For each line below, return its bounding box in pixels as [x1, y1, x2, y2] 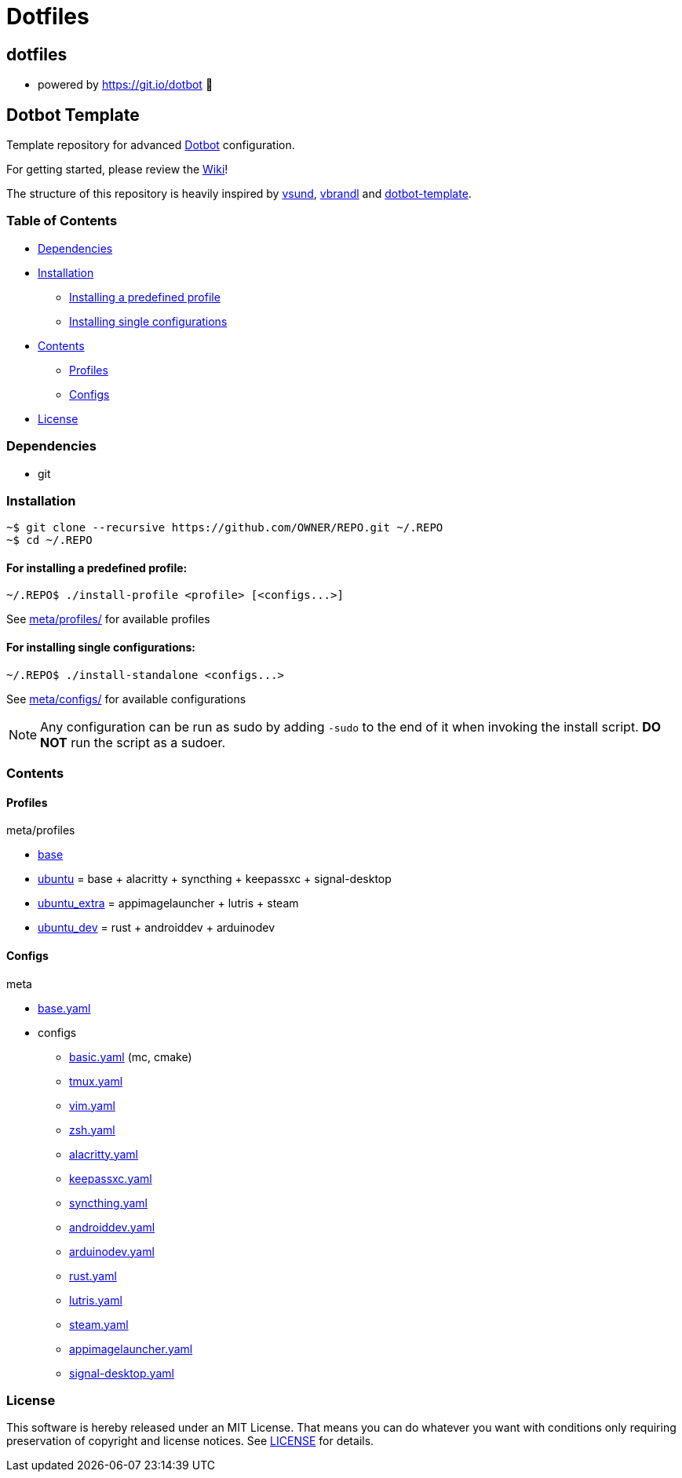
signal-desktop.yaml [69, 1366, 174, 1380]
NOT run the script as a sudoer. [40, 734, 226, 750]
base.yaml [38, 1001, 91, 1015]
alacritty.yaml [69, 1147, 138, 1161]
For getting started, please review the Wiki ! [6, 162, 228, 177]
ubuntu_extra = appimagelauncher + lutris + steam [38, 896, 299, 911]
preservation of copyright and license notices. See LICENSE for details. [6, 1434, 374, 1448]
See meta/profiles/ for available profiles [6, 612, 210, 626]
